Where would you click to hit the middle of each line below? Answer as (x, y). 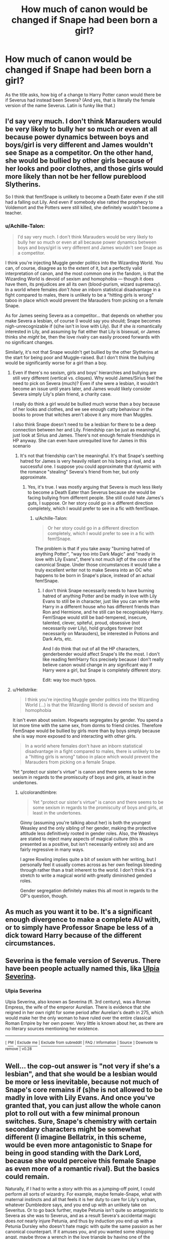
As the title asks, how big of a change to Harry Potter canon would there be (83, 94)
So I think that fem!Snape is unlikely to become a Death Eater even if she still (84, 197)
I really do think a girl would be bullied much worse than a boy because (86, 404)
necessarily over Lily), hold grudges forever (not (92, 628)
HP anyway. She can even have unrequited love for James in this (79, 441)
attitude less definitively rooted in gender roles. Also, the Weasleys (89, 833)
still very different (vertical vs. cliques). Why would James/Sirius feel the (87, 378)
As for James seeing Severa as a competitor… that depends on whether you (84, 316)
